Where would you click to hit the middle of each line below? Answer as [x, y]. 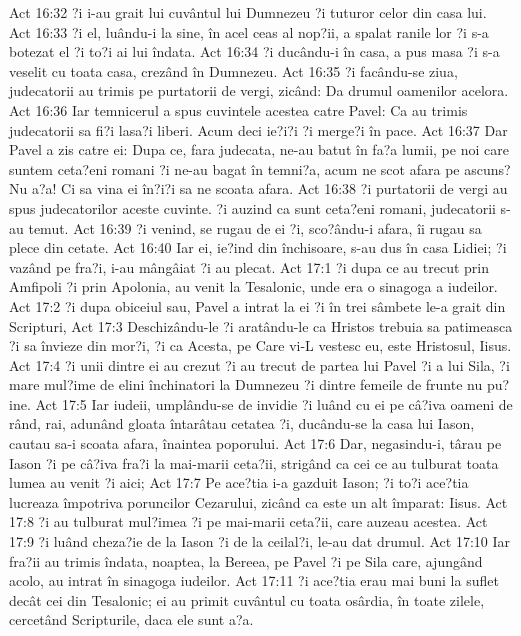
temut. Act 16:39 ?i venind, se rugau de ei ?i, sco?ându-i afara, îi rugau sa [255, 227]
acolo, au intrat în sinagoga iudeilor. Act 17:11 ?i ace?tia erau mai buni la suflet [254, 580]
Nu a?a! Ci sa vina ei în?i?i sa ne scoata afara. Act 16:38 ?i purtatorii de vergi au [258, 188]
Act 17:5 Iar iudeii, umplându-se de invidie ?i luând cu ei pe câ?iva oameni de [274, 403]
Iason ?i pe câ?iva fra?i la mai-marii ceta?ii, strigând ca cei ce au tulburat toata [254, 462]
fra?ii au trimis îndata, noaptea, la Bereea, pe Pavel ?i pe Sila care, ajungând [246, 560]
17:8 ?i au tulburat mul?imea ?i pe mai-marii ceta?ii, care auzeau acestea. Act [248, 521]
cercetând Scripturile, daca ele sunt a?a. [131, 619]
